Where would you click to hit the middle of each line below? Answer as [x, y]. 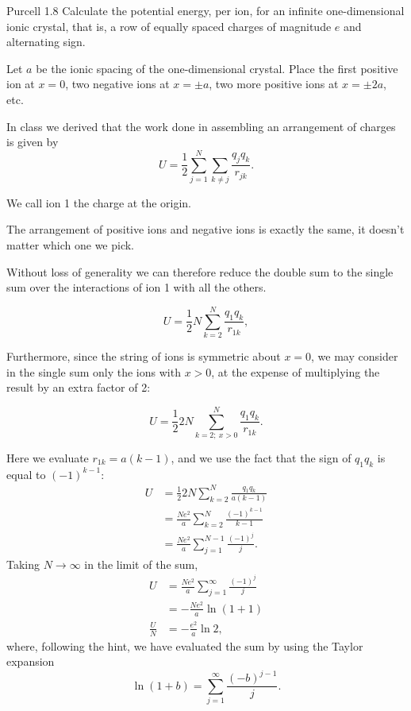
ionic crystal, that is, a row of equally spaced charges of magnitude [169, 26]
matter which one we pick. [71, 245]
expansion [31, 661]
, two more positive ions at [274, 84]
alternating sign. [46, 42]
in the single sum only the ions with [94, 371]
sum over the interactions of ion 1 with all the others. [136, 287]
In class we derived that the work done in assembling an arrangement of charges [201, 126]
